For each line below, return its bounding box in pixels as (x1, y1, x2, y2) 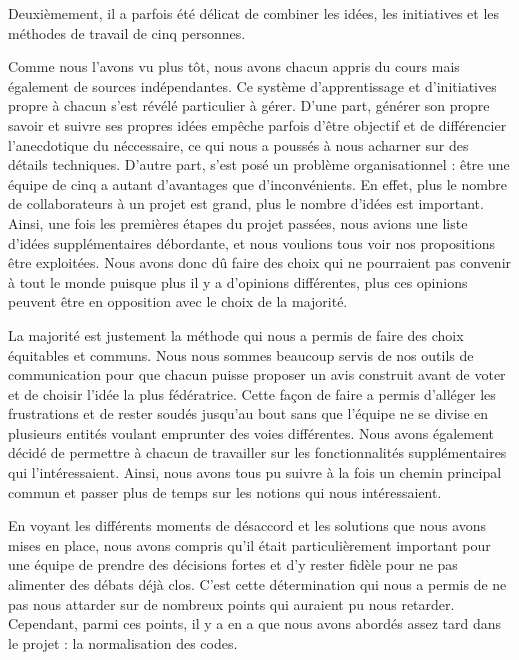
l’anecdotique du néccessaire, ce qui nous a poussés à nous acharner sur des (8, 134, 469, 155)
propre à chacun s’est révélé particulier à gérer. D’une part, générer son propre (8, 95, 490, 116)
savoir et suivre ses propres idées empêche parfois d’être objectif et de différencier (8, 114, 507, 135)
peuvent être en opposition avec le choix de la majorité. (8, 291, 348, 312)
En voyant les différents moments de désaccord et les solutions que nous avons (8, 515, 487, 536)
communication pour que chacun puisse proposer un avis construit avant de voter (8, 364, 506, 385)
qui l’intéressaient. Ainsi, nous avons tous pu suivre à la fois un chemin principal (8, 462, 502, 483)
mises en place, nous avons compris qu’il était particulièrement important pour (8, 534, 491, 555)
